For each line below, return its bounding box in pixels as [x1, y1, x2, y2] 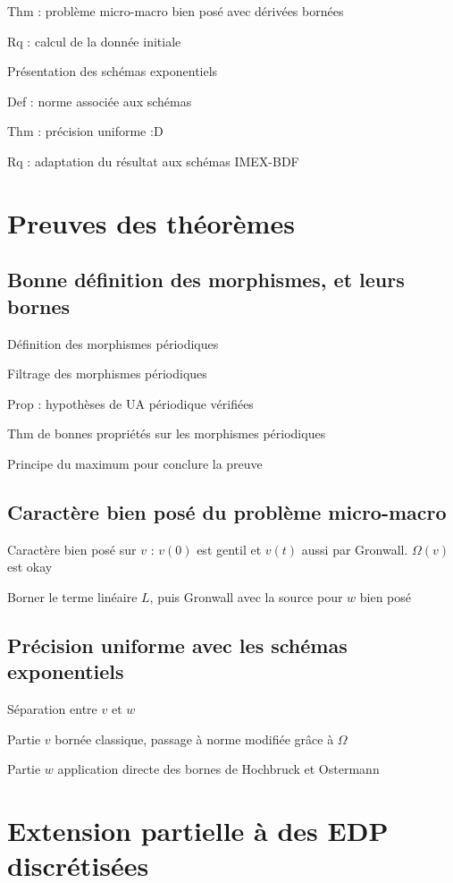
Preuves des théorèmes [7, 204, 295, 241]
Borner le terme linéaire [7, 587, 138, 606]
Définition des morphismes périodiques [7, 334, 219, 352]
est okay [7, 557, 53, 576]
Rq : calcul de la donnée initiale [7, 31, 181, 50]
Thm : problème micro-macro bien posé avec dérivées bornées [7, 2, 344, 20]
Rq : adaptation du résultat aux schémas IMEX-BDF [7, 151, 299, 170]
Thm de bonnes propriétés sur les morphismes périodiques [7, 424, 326, 443]
